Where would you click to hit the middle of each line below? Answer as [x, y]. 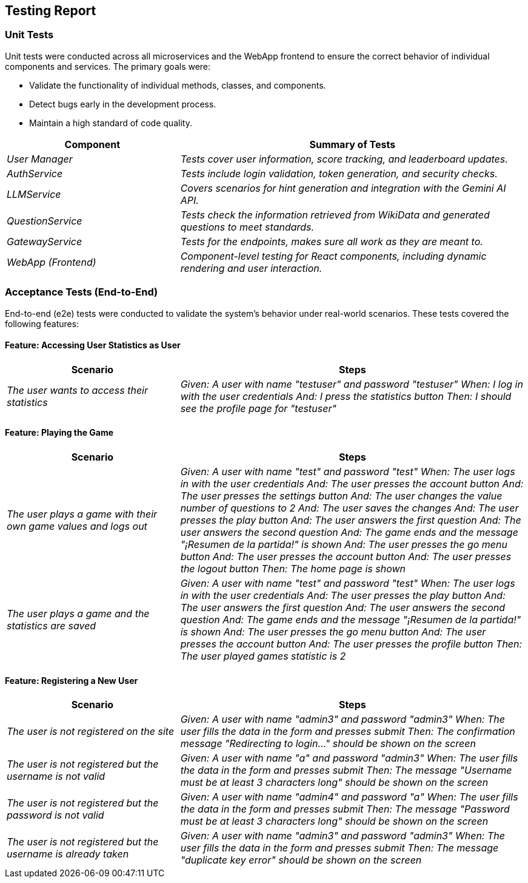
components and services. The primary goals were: [108, 66]
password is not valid [55, 815]
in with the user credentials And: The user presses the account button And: [352, 483]
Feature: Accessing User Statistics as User [93, 345]
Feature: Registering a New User [72, 680]
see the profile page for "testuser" [258, 408]
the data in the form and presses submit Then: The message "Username [346, 770]
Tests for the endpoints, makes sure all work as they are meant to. [332, 241]
